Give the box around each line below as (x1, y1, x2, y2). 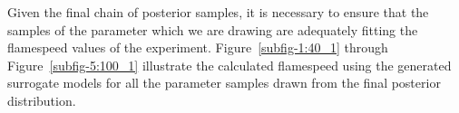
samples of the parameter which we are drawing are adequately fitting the (7, 20, 418, 39)
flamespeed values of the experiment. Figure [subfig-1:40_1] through (7, 38, 388, 57)
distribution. (7, 90, 76, 109)
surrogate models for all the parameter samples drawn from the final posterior (7, 73, 441, 92)
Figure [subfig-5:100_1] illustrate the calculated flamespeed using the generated (7, 55, 452, 74)
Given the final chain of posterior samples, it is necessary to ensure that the (7, 3, 429, 21)
